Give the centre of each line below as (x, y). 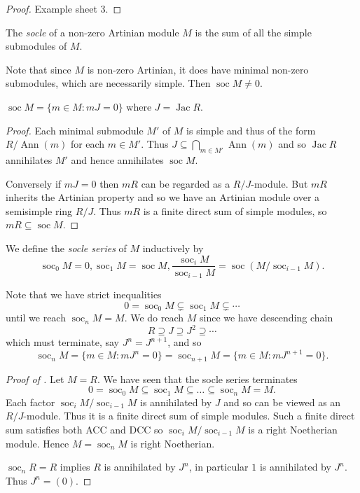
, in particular (219, 467)
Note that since (39, 69)
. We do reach (154, 318)
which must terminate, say (62, 342)
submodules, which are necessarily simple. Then (108, 83)
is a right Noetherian (293, 429)
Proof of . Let (35, 379)
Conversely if (34, 183)
